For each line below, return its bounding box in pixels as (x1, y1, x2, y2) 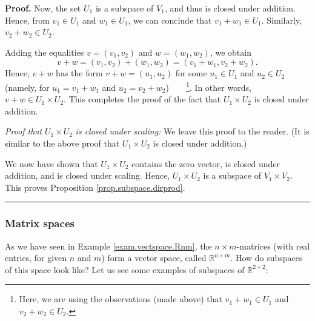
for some (175, 67, 207, 79)
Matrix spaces (5, 216, 75, 231)
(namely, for (5, 81, 50, 93)
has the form (56, 67, 103, 79)
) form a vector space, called (101, 251, 207, 264)
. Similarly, (261, 13, 302, 26)
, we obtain (210, 45, 251, 58)
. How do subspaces (230, 251, 303, 264)
